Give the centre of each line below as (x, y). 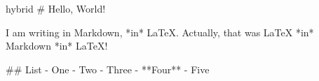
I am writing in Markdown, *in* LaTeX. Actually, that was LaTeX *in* (160, 32)
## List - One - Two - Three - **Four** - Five (108, 69)
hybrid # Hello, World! (56, 8)
